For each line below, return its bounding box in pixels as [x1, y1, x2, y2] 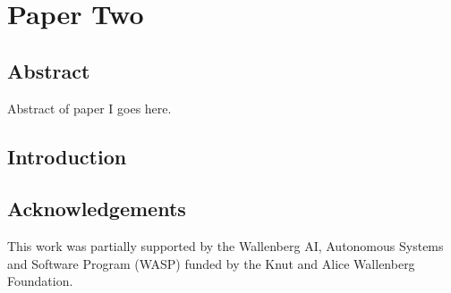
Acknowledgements [7, 195, 186, 222]
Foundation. [7, 272, 73, 290]
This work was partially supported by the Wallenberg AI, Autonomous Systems [7, 237, 444, 255]
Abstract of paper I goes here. [7, 98, 172, 117]
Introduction [7, 142, 127, 170]
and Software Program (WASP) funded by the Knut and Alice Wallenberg [7, 254, 415, 272]
